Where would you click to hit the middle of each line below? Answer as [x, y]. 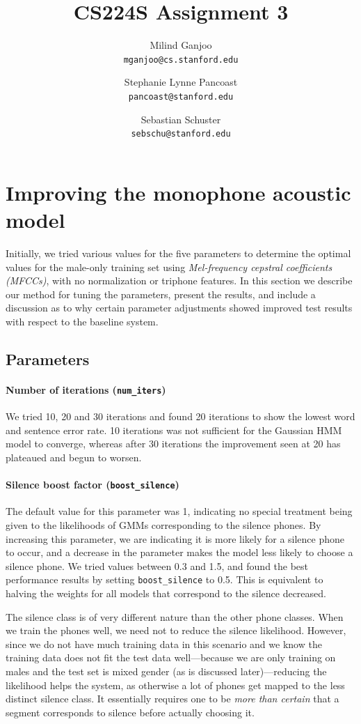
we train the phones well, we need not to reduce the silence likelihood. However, [176, 630]
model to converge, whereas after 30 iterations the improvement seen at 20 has [173, 444]
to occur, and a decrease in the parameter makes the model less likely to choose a [179, 552]
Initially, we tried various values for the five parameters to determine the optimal [178, 253]
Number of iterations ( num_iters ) [86, 389]
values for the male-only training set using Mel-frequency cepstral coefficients [169, 267]
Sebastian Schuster [181, 119]
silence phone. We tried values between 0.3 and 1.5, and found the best [157, 565]
